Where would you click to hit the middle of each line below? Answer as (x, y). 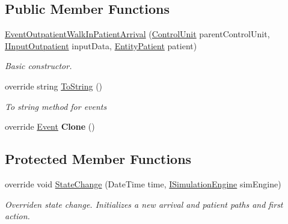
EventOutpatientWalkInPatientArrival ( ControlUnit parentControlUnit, (137, 34)
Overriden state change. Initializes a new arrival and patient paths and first (144, 204)
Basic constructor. (38, 66)
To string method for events (56, 106)
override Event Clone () (50, 126)
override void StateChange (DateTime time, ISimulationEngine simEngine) (143, 183)
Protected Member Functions (98, 159)
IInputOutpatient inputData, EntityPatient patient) (101, 45)
